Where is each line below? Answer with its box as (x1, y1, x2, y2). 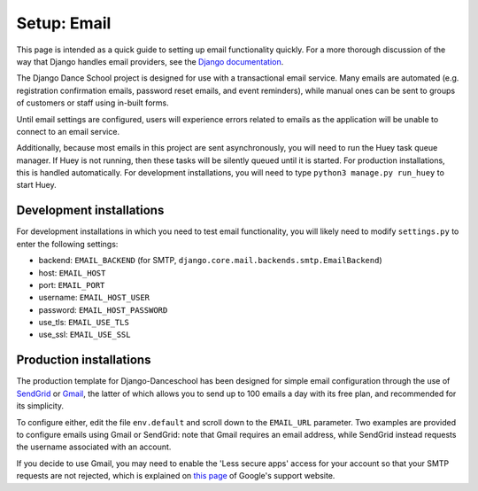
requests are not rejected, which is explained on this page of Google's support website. (16, 471, 335, 481)
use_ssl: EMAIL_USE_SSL (38, 329, 131, 340)
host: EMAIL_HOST (38, 267, 106, 278)
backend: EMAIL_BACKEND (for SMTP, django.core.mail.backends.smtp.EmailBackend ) (38, 255, 382, 266)
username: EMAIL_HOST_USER (38, 292, 150, 303)
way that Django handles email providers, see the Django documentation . (16, 56, 284, 66)
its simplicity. (16, 401, 65, 411)
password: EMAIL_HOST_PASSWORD (38, 304, 168, 315)
